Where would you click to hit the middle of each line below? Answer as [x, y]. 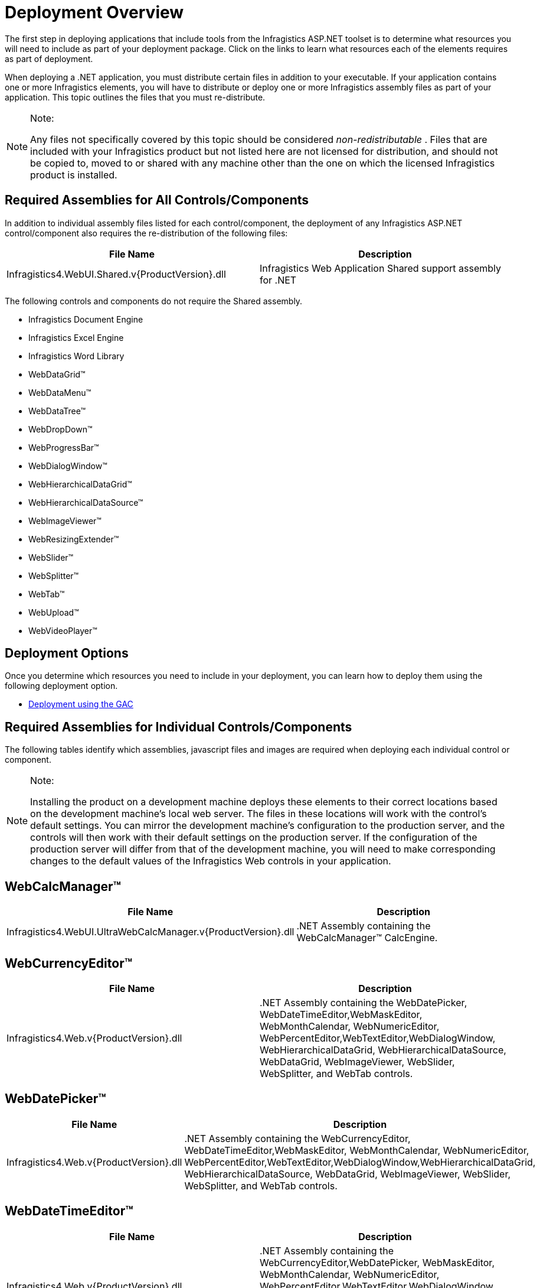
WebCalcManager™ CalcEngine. [367, 938]
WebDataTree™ [57, 411]
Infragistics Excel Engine [76, 337]
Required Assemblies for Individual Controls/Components [179, 727]
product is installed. [74, 175]
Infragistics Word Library [76, 356]
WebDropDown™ [60, 429]
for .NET [278, 280]
